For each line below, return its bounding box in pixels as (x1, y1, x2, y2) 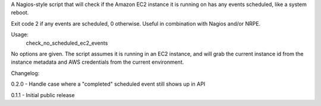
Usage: (11, 31, 29, 38)
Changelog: (11, 69, 40, 77)
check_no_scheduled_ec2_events (26, 39, 108, 46)
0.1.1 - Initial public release (11, 91, 75, 98)
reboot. (11, 9, 29, 16)
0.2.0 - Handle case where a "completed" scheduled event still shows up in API (11, 80, 206, 88)
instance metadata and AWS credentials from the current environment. (11, 58, 184, 66)
